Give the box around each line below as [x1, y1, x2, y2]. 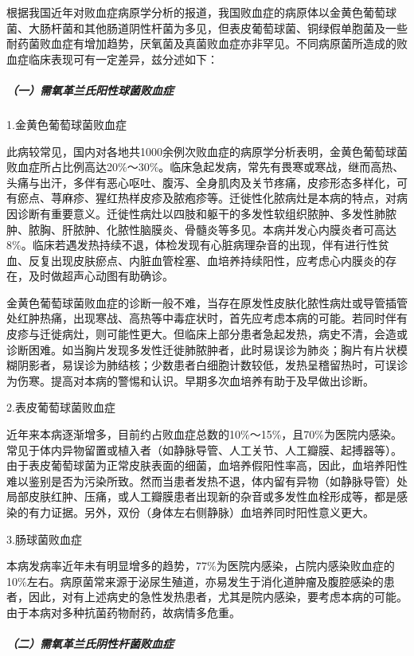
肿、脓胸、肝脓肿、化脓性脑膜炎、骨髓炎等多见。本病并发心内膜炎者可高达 [6, 221, 396, 237]
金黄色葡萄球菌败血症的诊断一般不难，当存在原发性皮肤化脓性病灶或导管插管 [6, 294, 408, 310]
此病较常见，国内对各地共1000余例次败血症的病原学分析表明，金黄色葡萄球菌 [6, 143, 408, 159]
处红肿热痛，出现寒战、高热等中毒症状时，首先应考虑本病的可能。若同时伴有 [6, 310, 408, 326]
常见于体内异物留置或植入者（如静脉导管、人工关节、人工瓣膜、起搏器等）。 [6, 441, 402, 458]
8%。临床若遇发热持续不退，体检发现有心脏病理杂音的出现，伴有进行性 [6, 236, 378, 253]
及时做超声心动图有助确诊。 [28, 267, 174, 284]
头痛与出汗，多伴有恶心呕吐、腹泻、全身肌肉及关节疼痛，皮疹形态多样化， [6, 174, 396, 190]
